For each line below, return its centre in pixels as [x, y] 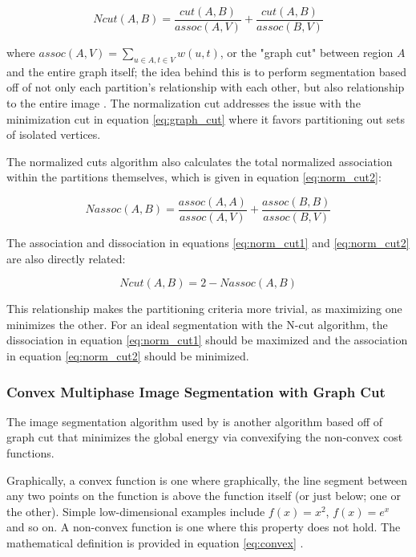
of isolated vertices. [54, 134]
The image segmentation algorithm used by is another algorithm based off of [195, 421]
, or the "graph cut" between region [307, 53]
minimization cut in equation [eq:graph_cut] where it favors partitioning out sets [206, 118]
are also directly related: [66, 258]
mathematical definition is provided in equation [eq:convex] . [155, 543]
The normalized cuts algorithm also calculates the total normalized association [200, 161]
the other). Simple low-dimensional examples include [136, 511]
